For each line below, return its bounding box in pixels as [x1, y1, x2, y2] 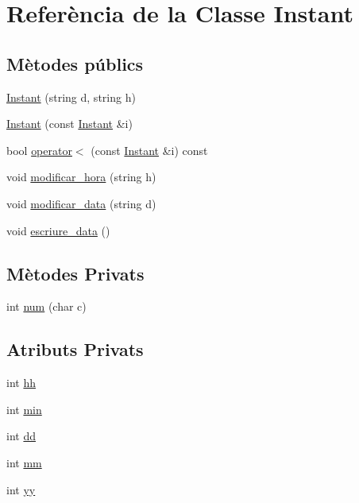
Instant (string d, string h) [6, 88, 136, 105]
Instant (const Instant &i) [6, 115, 133, 132]
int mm [6, 454, 42, 470]
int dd [6, 428, 36, 444]
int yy [6, 481, 36, 497]
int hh [6, 374, 36, 391]
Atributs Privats [6, 337, 144, 362]
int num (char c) [6, 298, 87, 315]
